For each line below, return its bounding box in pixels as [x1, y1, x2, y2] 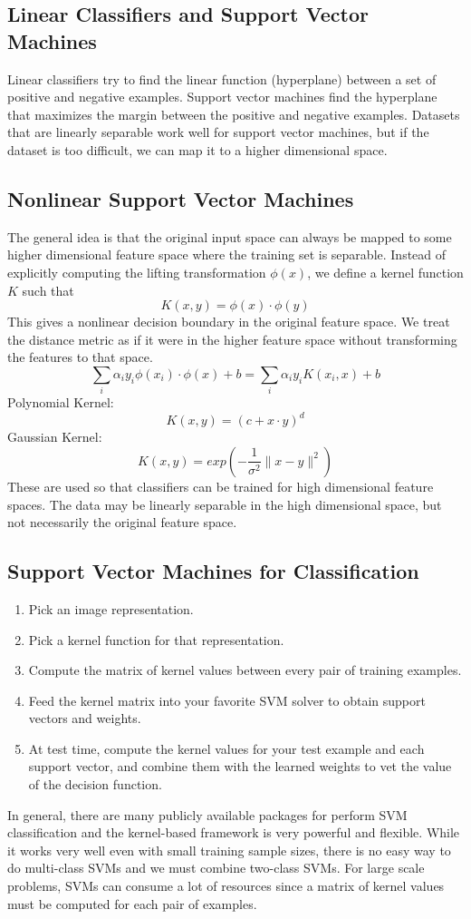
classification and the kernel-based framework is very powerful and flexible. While [7, 823, 460, 842]
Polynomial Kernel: [7, 393, 114, 412]
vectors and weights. [28, 709, 141, 728]
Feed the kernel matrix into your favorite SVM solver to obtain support [28, 690, 426, 709]
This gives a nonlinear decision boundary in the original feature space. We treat [7, 312, 450, 331]
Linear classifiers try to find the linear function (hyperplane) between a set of [7, 69, 437, 88]
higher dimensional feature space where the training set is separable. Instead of [7, 245, 447, 264]
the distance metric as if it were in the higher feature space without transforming [7, 329, 457, 348]
